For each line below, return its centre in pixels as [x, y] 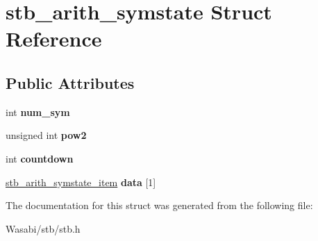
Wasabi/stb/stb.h [43, 228]
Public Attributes [70, 82]
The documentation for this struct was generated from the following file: [159, 205]
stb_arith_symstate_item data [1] [81, 182]
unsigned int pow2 [46, 135]
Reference [54, 39]
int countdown [40, 158]
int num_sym [38, 111]
